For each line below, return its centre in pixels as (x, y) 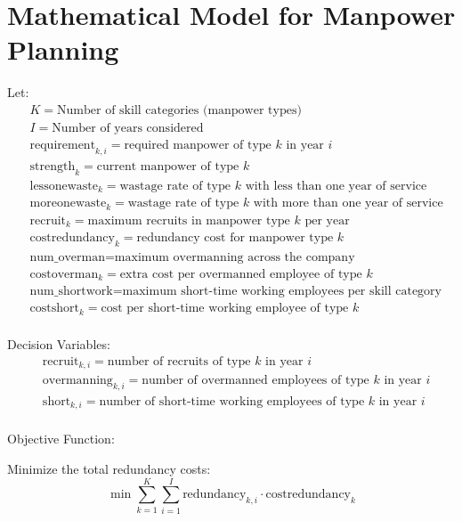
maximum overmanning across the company (235, 257)
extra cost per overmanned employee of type (241, 274)
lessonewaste (64, 186)
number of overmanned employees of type (255, 381)
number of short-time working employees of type (232, 401)
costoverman (64, 274)
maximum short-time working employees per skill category (282, 292)
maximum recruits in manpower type (189, 220)
